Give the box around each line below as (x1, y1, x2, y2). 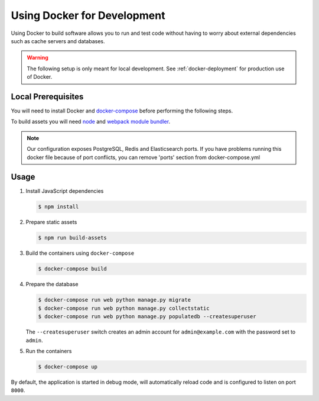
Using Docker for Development (11, 9, 165, 22)
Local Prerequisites (11, 92, 84, 102)
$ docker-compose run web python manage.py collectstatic (38, 305, 210, 312)
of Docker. (27, 73, 53, 80)
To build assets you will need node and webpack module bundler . (11, 118, 171, 125)
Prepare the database (25, 281, 79, 288)
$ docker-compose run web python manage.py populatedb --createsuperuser (38, 313, 256, 320)
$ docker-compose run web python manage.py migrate (38, 296, 191, 303)
